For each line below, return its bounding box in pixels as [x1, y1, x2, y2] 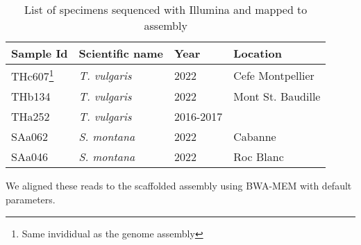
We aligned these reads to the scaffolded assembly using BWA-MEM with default [6, 178, 352, 193]
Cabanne [233, 128, 276, 145]
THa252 [11, 108, 50, 125]
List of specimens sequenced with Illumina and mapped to [24, 1, 308, 17]
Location [233, 45, 282, 61]
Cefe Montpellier [233, 67, 314, 83]
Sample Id [11, 45, 68, 61]
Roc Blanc [233, 149, 284, 165]
